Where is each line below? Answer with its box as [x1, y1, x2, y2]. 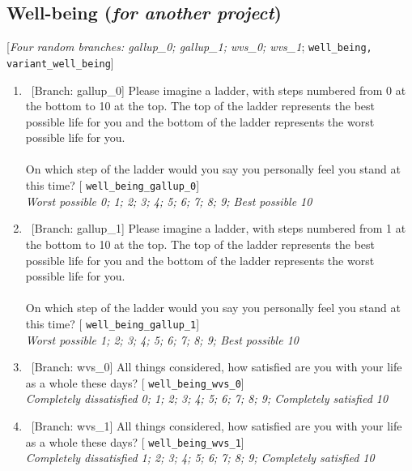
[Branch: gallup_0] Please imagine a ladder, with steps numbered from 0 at [31, 81, 406, 98]
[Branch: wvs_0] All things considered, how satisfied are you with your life [31, 358, 402, 375]
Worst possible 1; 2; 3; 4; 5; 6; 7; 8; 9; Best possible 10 [25, 331, 299, 348]
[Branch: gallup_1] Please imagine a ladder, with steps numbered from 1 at [31, 220, 406, 237]
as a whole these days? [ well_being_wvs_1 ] [25, 433, 244, 450]
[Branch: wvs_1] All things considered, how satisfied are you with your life [31, 417, 402, 434]
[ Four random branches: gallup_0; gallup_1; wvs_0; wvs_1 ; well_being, [6, 38, 372, 55]
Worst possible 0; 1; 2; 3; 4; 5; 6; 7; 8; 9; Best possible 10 [25, 192, 312, 209]
